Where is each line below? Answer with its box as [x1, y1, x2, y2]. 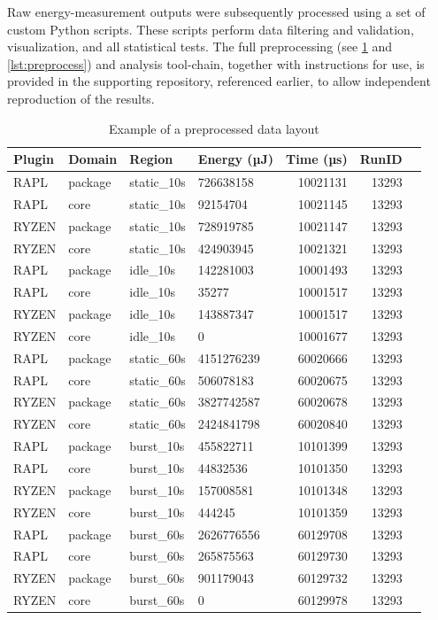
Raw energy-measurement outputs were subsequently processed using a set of [7, 3, 426, 20]
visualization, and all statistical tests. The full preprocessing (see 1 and [7, 37, 393, 56]
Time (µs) [286, 150, 348, 168]
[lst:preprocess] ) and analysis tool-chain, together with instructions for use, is [7, 54, 425, 73]
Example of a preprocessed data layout [109, 119, 319, 137]
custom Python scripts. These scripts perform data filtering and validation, [7, 19, 414, 38]
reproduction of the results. [7, 89, 155, 107]
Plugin [13, 150, 54, 168]
